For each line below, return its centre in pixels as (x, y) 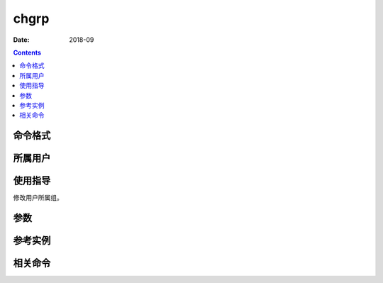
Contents (27, 52)
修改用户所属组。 (38, 198)
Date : (21, 40)
